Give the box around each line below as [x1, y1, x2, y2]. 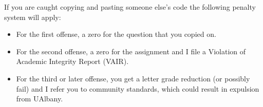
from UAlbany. [16, 93, 63, 104]
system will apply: [4, 11, 61, 22]
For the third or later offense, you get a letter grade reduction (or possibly [16, 73, 250, 83]
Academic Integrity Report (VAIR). [16, 56, 129, 67]
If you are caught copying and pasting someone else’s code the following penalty [4, 2, 256, 12]
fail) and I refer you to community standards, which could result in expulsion [16, 83, 259, 94]
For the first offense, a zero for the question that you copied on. [16, 29, 216, 39]
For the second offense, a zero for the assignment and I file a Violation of [16, 46, 246, 56]
